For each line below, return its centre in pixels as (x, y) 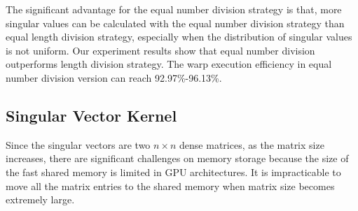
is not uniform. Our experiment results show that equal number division (160, 50)
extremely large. (40, 199)
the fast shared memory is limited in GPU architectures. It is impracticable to (173, 172)
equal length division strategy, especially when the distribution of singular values (179, 37)
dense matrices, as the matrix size (252, 144)
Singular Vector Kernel (91, 115)
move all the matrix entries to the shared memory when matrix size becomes (170, 185)
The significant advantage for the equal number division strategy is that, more (174, 9)
